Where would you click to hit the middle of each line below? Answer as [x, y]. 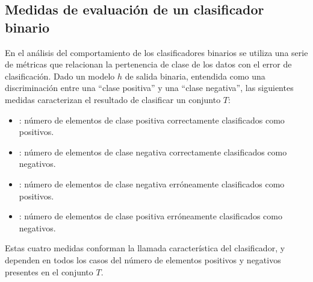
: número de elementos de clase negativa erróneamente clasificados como [152, 183]
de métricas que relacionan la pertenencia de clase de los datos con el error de [148, 64]
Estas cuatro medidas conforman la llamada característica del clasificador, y [145, 248]
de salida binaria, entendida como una [195, 76]
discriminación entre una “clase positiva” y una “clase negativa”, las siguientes [149, 88]
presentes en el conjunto [49, 271]
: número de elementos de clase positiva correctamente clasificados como [152, 120]
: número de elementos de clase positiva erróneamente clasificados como [150, 216]
